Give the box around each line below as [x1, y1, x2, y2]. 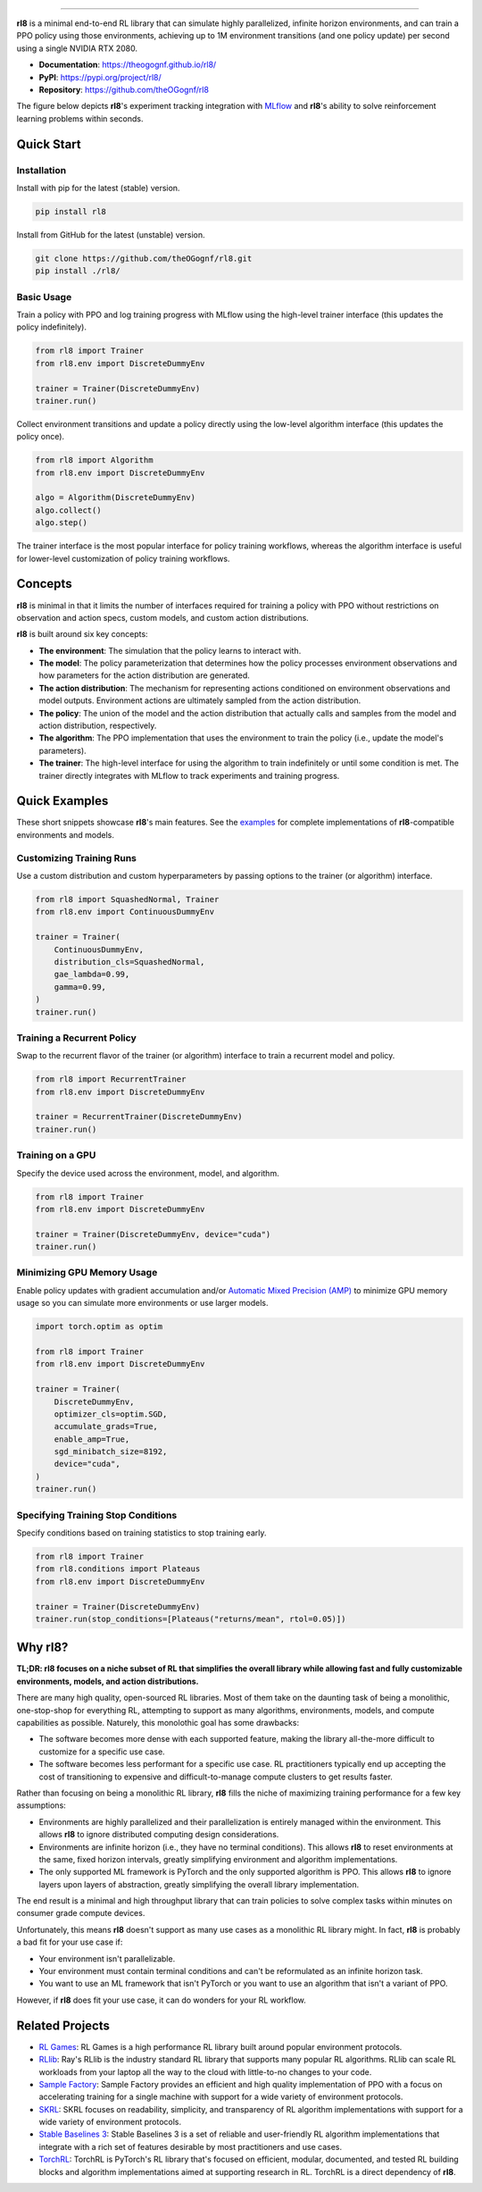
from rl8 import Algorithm [35, 456, 154, 465]
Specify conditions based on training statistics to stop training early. [16, 1527, 267, 1538]
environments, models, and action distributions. [16, 1676, 199, 1686]
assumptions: [16, 1800, 66, 1811]
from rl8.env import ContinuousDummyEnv [35, 907, 214, 917]
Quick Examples [16, 793, 109, 808]
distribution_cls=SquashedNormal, [54, 957, 205, 966]
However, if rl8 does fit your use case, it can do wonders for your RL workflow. [16, 1995, 307, 2005]
